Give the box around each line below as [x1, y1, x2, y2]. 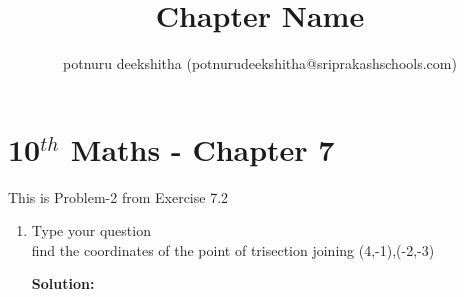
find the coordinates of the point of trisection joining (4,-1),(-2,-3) [31, 239, 435, 260]
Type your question [31, 220, 151, 241]
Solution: [31, 273, 95, 294]
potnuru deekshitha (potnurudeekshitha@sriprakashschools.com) [63, 53, 457, 74]
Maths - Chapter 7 [70, 128, 335, 169]
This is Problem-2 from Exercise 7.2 [8, 186, 229, 207]
